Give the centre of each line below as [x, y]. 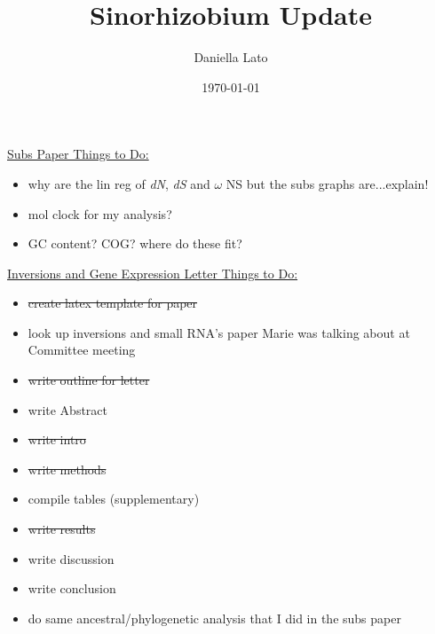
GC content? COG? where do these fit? [135, 243]
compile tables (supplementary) [114, 499]
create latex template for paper [113, 303]
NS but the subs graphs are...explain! [327, 183]
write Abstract [68, 409]
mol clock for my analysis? [100, 213]
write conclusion [72, 588]
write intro [57, 439]
